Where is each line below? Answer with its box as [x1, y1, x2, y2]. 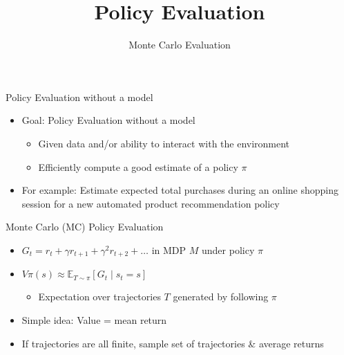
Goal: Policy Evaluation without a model [21, 113, 195, 127]
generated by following [173, 289, 269, 304]
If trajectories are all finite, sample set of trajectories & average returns [21, 336, 324, 350]
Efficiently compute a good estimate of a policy [38, 159, 238, 174]
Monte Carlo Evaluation [128, 37, 231, 52]
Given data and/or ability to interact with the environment [38, 136, 290, 150]
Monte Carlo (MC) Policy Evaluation [6, 219, 164, 234]
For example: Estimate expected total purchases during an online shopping [21, 183, 338, 197]
